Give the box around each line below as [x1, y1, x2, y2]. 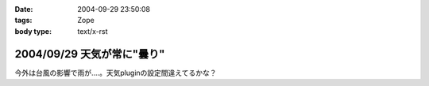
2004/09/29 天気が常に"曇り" [14, 47, 165, 61]
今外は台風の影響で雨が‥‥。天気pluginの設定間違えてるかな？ [14, 68, 217, 77]
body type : [14, 26, 52, 36]
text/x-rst [77, 26, 108, 36]
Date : [14, 5, 33, 13]
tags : [14, 16, 33, 25]
